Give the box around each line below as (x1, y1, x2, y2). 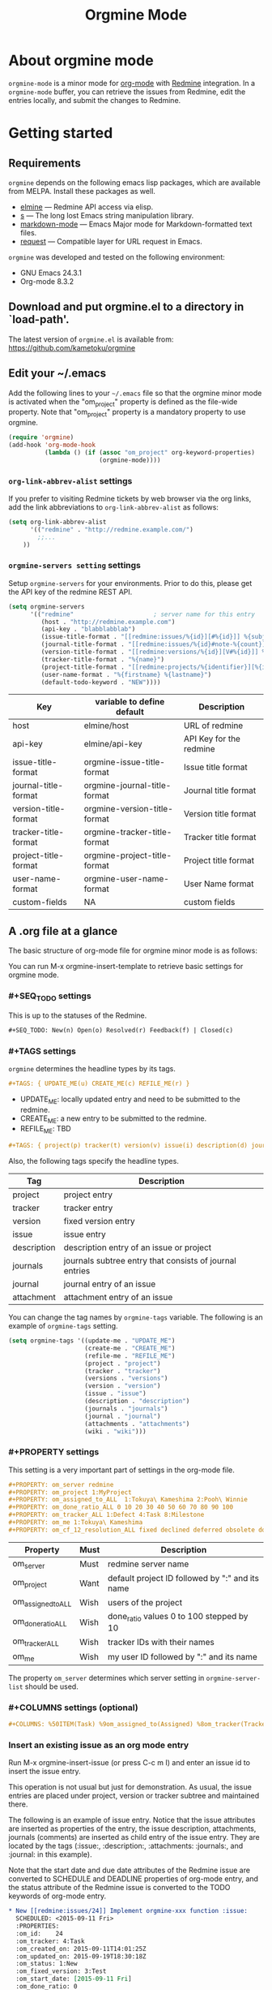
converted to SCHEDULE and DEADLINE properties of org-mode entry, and (8, 1874, 259, 1884)
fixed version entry (63, 1216, 135, 1227)
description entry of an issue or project (63, 1242, 212, 1253)
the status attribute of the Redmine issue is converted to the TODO (8, 1883, 231, 1893)
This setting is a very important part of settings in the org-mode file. (8, 1465, 235, 1475)
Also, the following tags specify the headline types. (8, 1157, 180, 1166)
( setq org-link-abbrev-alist (8, 518, 107, 526)
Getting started (8, 124, 113, 143)
